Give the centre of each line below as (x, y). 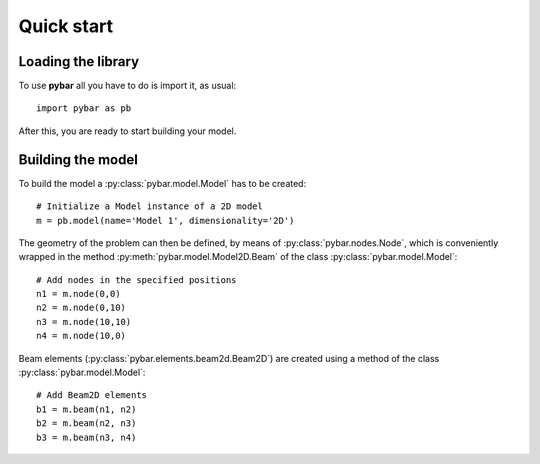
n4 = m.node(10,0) (81, 336)
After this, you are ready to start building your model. (127, 131)
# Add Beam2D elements (92, 395)
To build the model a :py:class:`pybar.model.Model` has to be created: (162, 183)
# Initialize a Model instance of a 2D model (150, 206)
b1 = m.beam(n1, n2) (86, 409)
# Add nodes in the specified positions (136, 279)
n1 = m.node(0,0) (78, 294)
